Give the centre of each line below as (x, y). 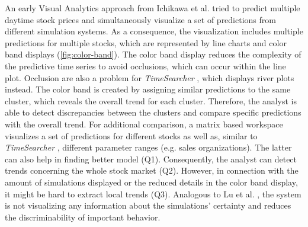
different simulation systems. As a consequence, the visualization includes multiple (154, 31)
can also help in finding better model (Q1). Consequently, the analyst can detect (151, 159)
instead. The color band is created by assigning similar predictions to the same (148, 89)
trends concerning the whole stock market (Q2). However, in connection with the (152, 170)
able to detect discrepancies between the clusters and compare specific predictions (153, 112)
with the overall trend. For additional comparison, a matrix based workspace (144, 124)
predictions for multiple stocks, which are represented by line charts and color (146, 42)
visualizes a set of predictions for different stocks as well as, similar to (131, 135)
